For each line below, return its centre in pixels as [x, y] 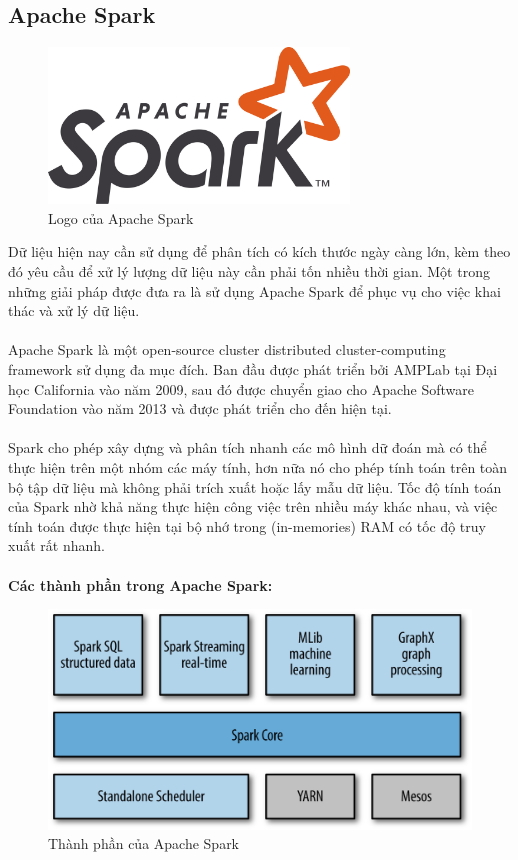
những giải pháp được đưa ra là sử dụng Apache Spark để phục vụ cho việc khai [254, 290]
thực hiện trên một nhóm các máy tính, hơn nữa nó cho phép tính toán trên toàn [258, 467]
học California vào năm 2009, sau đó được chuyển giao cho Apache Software [241, 388]
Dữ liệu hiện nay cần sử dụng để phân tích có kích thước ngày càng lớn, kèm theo [259, 251]
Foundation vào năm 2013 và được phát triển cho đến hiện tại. [200, 408]
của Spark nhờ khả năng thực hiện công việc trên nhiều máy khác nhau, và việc [253, 506]
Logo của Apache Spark [121, 217]
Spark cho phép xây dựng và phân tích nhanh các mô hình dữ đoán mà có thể [247, 447]
